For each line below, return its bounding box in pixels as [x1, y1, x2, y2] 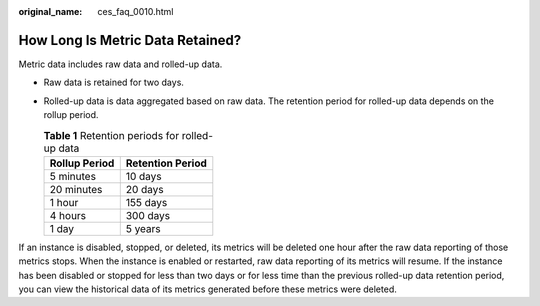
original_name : [18, 6, 83, 17]
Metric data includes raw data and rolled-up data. [18, 58, 223, 70]
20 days [125, 182, 164, 196]
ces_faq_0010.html [97, 6, 174, 17]
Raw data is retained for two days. [43, 76, 185, 89]
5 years [125, 221, 162, 235]
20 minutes [49, 182, 103, 196]
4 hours [49, 208, 87, 222]
